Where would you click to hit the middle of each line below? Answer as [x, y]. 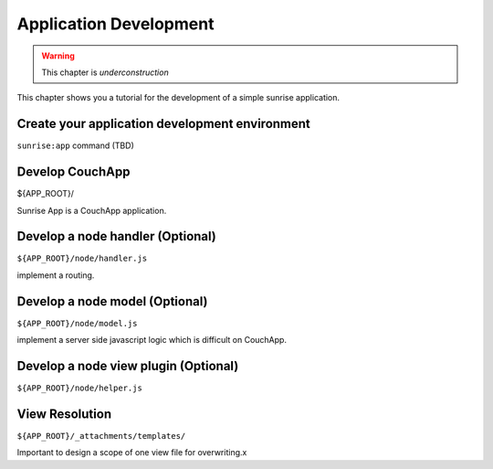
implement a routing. [56, 275]
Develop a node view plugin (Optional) [128, 366]
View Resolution [64, 414]
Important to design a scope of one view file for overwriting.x [132, 453]
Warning [58, 56]
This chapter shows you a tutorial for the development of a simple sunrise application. [178, 98]
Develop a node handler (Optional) [116, 236]
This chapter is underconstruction [105, 72]
